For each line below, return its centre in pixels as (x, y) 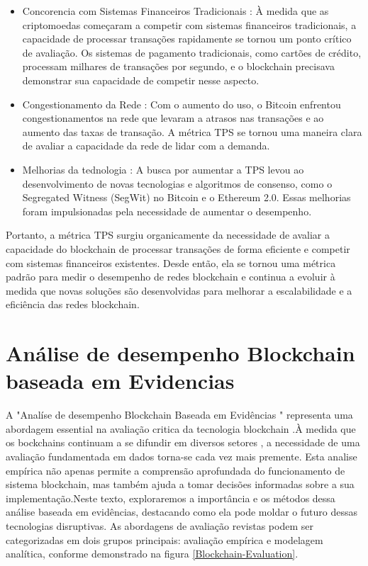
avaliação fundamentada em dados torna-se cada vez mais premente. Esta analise (182, 456)
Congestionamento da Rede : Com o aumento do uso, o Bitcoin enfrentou (182, 104)
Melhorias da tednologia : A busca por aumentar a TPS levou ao (163, 169)
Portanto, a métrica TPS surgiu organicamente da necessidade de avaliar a (168, 235)
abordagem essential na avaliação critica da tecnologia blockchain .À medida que (181, 428)
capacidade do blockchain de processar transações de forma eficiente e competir (178, 248)
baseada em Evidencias (120, 381)
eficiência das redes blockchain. (73, 304)
